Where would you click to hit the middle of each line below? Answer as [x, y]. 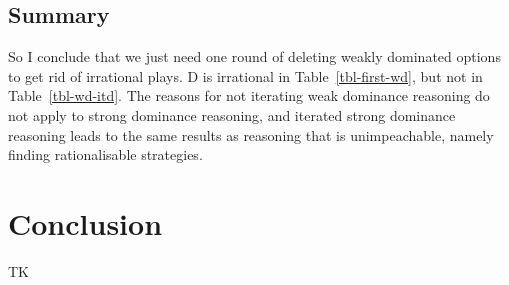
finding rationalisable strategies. [105, 154]
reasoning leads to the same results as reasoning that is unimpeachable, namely [251, 134]
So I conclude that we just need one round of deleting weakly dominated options [254, 56]
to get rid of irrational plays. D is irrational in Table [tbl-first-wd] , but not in [245, 75]
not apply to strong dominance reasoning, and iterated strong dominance [232, 114]
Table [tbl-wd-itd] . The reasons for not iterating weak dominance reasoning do [249, 95]
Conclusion [85, 222]
